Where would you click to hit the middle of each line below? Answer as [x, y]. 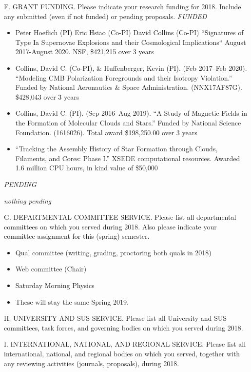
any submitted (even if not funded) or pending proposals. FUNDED [106, 16]
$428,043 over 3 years [47, 96]
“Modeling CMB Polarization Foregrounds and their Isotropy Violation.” [124, 77]
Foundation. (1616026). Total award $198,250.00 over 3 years [106, 132]
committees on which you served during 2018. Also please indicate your [110, 226]
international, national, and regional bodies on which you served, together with [122, 354]
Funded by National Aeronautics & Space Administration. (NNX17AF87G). [129, 87]
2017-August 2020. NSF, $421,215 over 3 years [85, 52]
